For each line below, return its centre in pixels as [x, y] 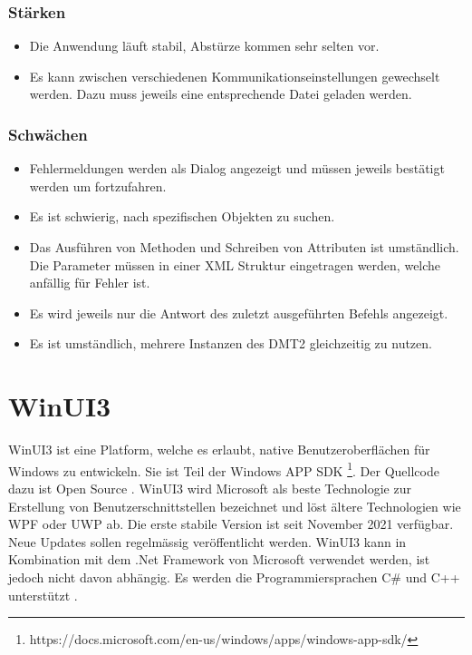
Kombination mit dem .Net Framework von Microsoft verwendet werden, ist [219, 559]
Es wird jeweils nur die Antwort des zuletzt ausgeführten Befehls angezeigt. [239, 313]
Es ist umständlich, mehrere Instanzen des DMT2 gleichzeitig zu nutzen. [231, 343]
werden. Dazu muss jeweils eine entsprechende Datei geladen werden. [221, 94]
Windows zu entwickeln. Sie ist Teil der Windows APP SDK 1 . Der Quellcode [224, 469]
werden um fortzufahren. [98, 186]
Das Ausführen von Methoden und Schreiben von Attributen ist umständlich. [244, 247]
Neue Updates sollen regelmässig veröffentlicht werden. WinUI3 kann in [207, 541]
